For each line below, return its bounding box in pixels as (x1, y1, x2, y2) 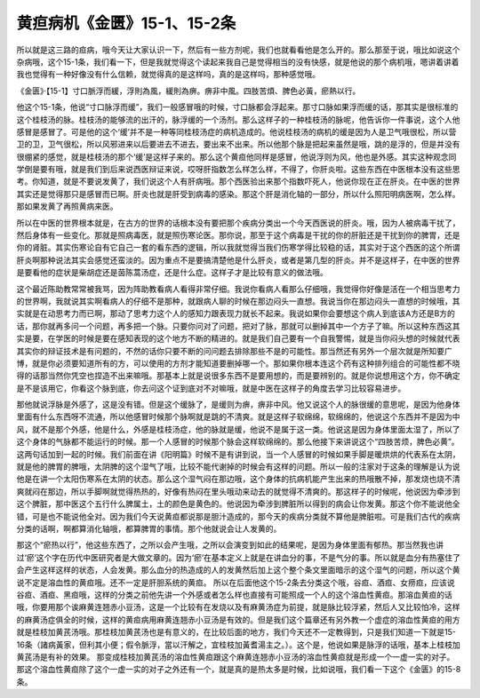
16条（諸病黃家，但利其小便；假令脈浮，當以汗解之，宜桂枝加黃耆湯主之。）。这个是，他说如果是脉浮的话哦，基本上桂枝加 (16, 639, 461, 650)
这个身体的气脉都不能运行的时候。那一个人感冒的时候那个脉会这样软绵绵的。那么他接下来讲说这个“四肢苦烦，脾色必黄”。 (16, 436, 460, 448)
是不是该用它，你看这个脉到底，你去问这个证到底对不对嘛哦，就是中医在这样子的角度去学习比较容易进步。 (16, 383, 406, 393)
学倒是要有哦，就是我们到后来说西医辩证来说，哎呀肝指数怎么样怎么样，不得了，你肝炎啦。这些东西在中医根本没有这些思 (16, 164, 460, 175)
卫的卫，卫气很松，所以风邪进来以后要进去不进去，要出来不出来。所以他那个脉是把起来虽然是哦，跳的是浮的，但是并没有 (16, 139, 460, 150)
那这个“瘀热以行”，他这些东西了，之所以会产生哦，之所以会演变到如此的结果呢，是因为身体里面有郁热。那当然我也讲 (16, 540, 444, 551)
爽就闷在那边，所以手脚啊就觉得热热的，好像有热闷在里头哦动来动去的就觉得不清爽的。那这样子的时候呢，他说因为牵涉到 (16, 486, 460, 496)
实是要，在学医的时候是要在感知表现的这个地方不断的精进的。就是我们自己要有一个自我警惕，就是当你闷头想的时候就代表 (16, 333, 460, 344)
